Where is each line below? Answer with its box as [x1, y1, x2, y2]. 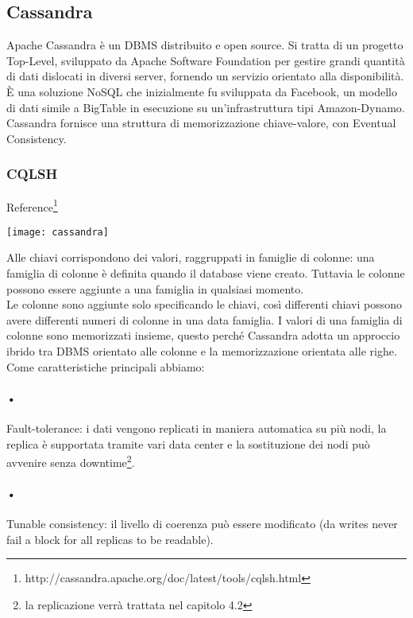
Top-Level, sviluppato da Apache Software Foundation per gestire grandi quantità [6, 52, 405, 68]
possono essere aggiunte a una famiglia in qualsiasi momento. [6, 280, 304, 297]
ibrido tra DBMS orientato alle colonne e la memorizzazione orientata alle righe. [6, 343, 397, 360]
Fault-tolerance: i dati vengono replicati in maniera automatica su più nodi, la [6, 420, 387, 437]
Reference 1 [6, 196, 58, 215]
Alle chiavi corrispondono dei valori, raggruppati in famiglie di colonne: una [6, 249, 375, 266]
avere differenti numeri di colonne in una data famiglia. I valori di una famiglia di [6, 311, 403, 328]
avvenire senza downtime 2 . [6, 452, 135, 470]
